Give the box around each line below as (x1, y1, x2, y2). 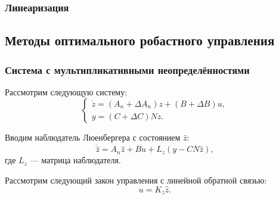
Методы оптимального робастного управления (5, 31, 275, 49)
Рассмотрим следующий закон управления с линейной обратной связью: (5, 174, 267, 186)
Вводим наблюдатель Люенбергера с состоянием (5, 131, 181, 144)
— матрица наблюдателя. (30, 154, 121, 166)
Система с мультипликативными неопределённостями (5, 62, 250, 77)
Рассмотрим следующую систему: (5, 85, 128, 98)
